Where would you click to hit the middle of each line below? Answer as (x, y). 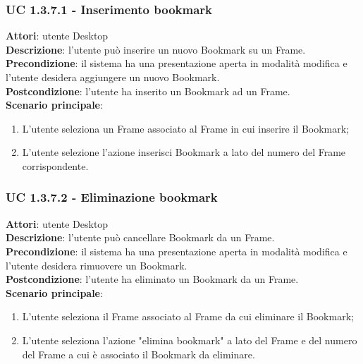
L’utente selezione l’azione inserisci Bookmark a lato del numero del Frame (184, 152)
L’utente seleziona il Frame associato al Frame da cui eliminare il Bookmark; (188, 316)
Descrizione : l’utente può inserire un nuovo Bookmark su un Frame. (156, 49)
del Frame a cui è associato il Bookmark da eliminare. (139, 354)
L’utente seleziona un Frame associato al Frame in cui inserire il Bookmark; (186, 128)
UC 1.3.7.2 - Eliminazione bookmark (112, 197)
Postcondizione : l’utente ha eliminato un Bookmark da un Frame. (152, 279)
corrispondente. (55, 165)
